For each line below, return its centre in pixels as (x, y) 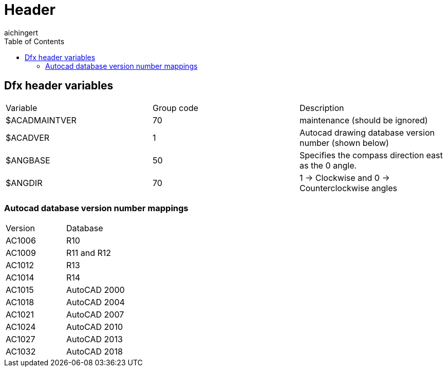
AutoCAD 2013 (94, 339)
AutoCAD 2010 (95, 327)
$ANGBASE (28, 160)
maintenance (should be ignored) (364, 120)
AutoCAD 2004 (95, 302)
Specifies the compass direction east (371, 155)
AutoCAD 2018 (94, 352)
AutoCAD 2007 (95, 315)
